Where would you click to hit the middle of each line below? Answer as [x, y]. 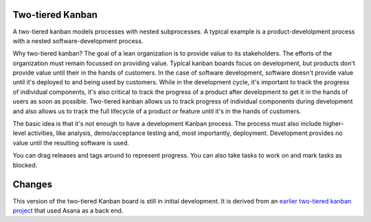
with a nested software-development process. [78, 40]
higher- [334, 124]
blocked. [25, 165]
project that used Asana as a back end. [68, 210]
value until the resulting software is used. [71, 143]
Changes [33, 185]
